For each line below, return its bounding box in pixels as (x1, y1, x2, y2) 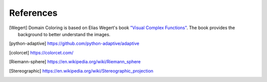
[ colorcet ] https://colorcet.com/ (9, 49, 74, 55)
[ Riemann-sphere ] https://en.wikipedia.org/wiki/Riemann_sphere (9, 59, 141, 65)
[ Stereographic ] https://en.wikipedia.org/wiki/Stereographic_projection (9, 68, 153, 74)
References (9, 7, 58, 18)
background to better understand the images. (18, 31, 111, 37)
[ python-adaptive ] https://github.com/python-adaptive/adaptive (9, 41, 139, 46)
